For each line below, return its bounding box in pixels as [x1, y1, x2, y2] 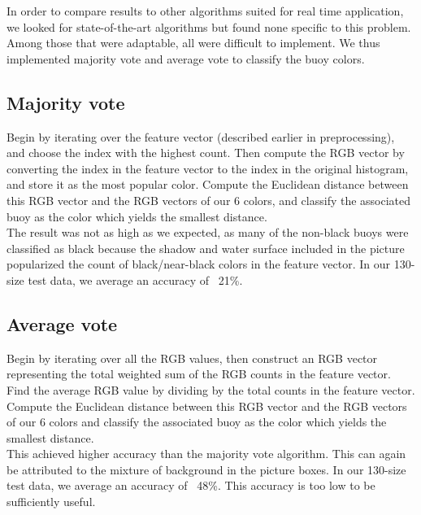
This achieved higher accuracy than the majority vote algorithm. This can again [7, 445, 406, 462]
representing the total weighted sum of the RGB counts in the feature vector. [7, 365, 391, 382]
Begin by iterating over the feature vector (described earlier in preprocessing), [7, 128, 395, 145]
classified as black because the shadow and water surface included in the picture [7, 239, 405, 256]
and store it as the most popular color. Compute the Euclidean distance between [7, 176, 409, 193]
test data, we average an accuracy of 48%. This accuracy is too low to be [7, 477, 375, 494]
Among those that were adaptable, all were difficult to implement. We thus [7, 34, 380, 51]
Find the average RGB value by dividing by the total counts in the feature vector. [7, 381, 415, 398]
